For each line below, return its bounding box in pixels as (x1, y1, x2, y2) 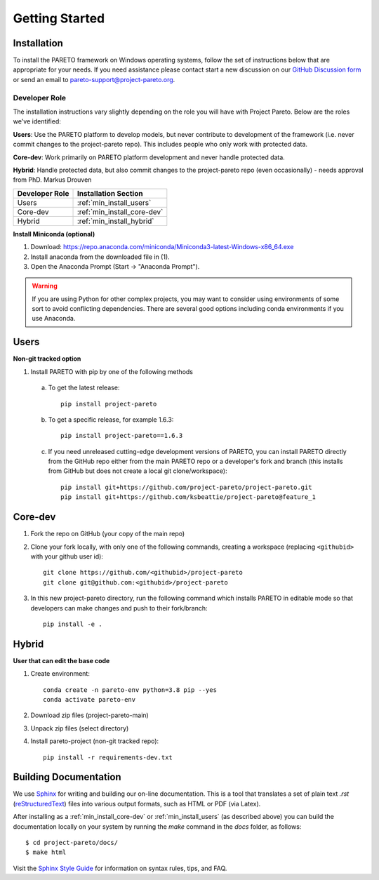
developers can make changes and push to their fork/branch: (30, 604, 208, 612)
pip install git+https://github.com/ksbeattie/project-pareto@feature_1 (60, 493, 316, 501)
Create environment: (30, 669, 91, 678)
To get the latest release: (48, 383, 120, 392)
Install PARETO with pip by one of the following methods (30, 367, 193, 375)
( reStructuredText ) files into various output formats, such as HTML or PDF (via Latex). (13, 799, 261, 808)
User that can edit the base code (13, 656, 110, 665)
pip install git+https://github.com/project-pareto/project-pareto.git (60, 483, 312, 491)
